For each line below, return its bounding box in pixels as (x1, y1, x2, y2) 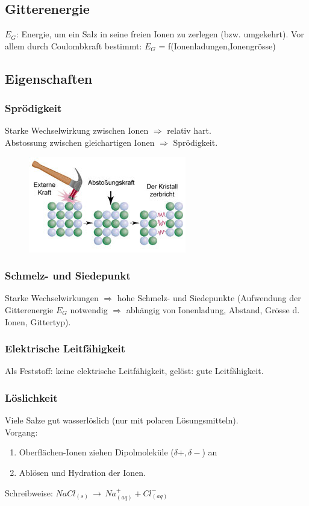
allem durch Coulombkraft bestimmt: (5, 39, 142, 52)
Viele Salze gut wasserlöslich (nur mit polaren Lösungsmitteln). (5, 414, 239, 426)
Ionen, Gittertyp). (5, 315, 71, 328)
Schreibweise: (5, 486, 53, 499)
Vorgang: (5, 425, 38, 438)
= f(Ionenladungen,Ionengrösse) (158, 39, 276, 52)
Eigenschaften (5, 69, 93, 87)
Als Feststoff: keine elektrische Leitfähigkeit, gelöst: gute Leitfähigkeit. (5, 364, 264, 377)
